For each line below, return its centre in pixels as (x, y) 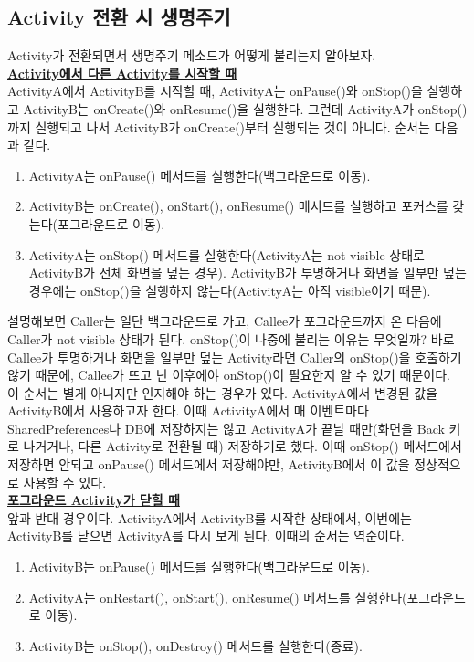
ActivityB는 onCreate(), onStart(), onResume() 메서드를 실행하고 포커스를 (238, 206)
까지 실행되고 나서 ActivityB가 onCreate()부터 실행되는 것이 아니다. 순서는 (219, 126)
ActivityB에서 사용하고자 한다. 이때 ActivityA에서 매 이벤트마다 (188, 410)
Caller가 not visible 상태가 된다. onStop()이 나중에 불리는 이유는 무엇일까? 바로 (231, 338)
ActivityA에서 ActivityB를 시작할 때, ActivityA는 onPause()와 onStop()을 (215, 91)
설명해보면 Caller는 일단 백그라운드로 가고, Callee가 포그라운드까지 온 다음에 (225, 321)
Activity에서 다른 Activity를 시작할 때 (122, 73)
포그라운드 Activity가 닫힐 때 (94, 500)
